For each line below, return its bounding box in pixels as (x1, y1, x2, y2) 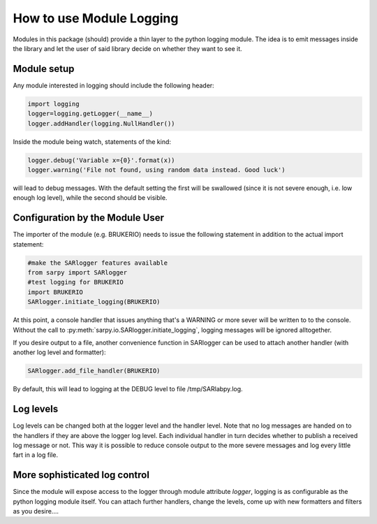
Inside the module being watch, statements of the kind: (13, 137, 171, 146)
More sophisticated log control (13, 469, 150, 481)
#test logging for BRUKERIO (27, 278, 124, 286)
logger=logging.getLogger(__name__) (27, 110, 154, 118)
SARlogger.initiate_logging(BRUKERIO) (27, 298, 161, 306)
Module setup (13, 63, 75, 75)
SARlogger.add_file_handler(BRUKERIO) (27, 367, 161, 375)
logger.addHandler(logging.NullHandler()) (27, 119, 175, 127)
